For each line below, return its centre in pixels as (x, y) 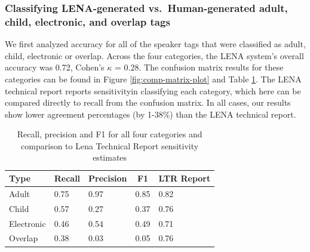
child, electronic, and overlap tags (88, 21)
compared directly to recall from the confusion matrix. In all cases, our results (148, 102)
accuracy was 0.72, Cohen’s (55, 67)
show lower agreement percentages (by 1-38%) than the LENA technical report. (151, 114)
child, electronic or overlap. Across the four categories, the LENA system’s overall (154, 55)
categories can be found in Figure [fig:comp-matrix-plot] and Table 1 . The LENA (153, 79)
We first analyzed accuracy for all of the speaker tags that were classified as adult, (155, 44)
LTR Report (185, 178)
